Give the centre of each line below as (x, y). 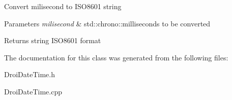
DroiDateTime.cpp (33, 91)
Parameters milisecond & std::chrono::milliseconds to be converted (107, 23)
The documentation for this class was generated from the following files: (116, 57)
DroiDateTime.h (30, 74)
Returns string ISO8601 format (53, 40)
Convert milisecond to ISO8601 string (63, 6)
